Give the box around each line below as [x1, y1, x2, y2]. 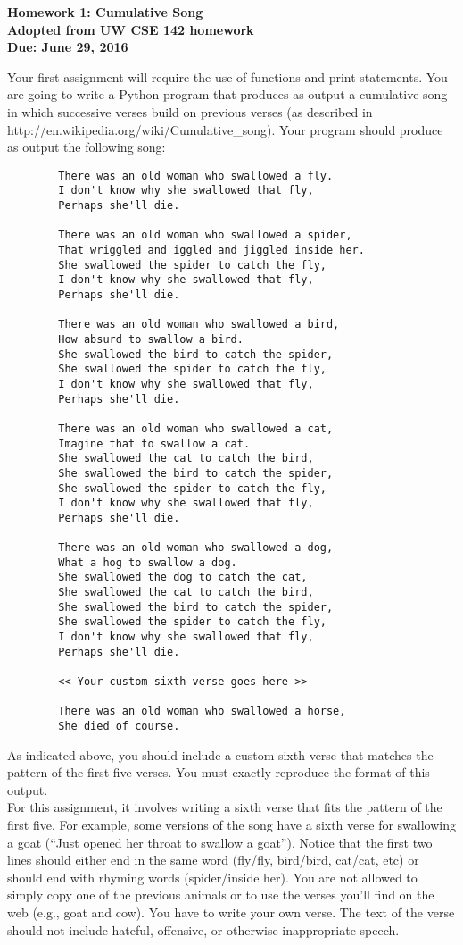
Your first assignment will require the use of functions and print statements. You [7, 67, 448, 86]
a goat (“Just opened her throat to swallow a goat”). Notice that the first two [7, 832, 433, 851]
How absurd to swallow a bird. [58, 332, 244, 346]
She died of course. [58, 720, 180, 733]
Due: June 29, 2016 [7, 38, 128, 56]
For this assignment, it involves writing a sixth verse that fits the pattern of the [7, 798, 442, 816]
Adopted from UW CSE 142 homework [7, 20, 254, 38]
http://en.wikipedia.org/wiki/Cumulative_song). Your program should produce [7, 120, 443, 138]
